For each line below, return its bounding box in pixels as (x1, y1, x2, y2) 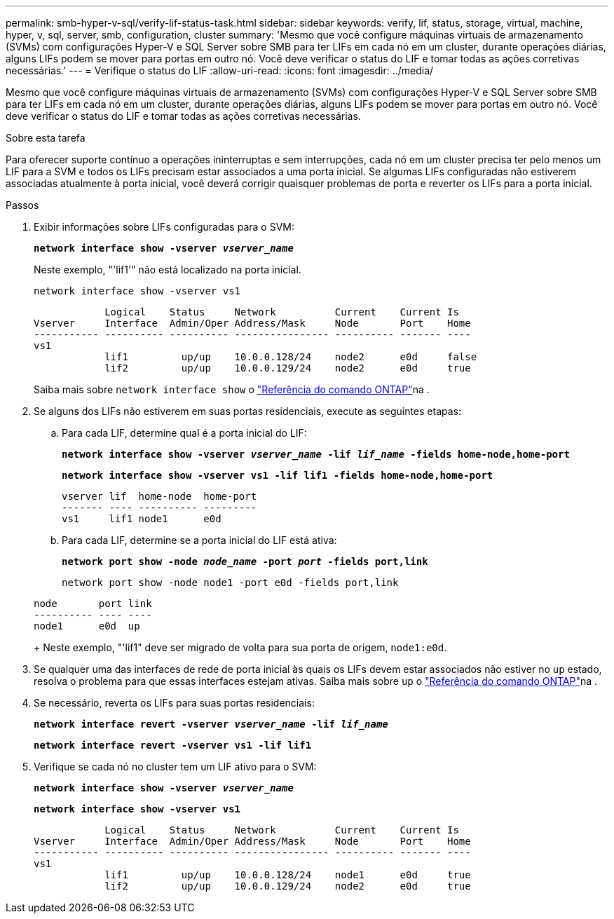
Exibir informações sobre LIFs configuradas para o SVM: (34, 221, 294, 233)
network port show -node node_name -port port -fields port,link (62, 556, 428, 567)
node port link (34, 598, 152, 609)
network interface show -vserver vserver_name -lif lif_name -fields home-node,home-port (62, 449, 570, 460)
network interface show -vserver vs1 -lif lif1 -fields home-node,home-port (62, 470, 493, 481)
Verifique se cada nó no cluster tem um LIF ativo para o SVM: (34, 761, 317, 772)
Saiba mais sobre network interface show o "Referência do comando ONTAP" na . (34, 383, 430, 395)
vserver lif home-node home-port (62, 491, 257, 502)
